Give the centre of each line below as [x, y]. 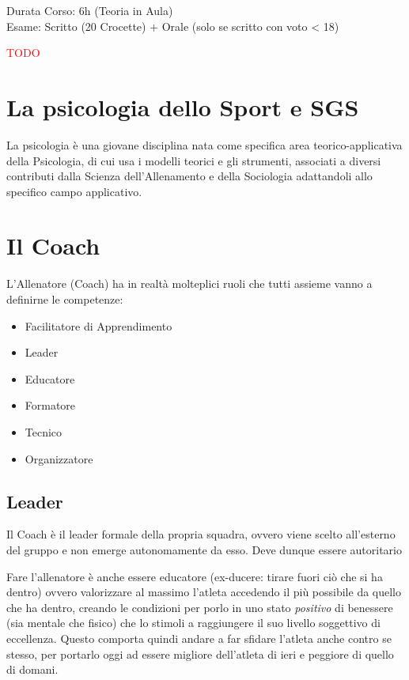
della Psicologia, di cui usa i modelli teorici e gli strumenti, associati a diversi [194, 160]
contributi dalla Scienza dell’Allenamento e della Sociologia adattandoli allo [189, 176]
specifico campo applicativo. [74, 191]
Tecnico [44, 431]
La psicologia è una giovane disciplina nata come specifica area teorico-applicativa [204, 144]
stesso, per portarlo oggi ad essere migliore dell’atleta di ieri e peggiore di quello [200, 654]
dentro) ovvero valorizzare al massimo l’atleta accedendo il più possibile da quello [204, 592]
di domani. [32, 669]
